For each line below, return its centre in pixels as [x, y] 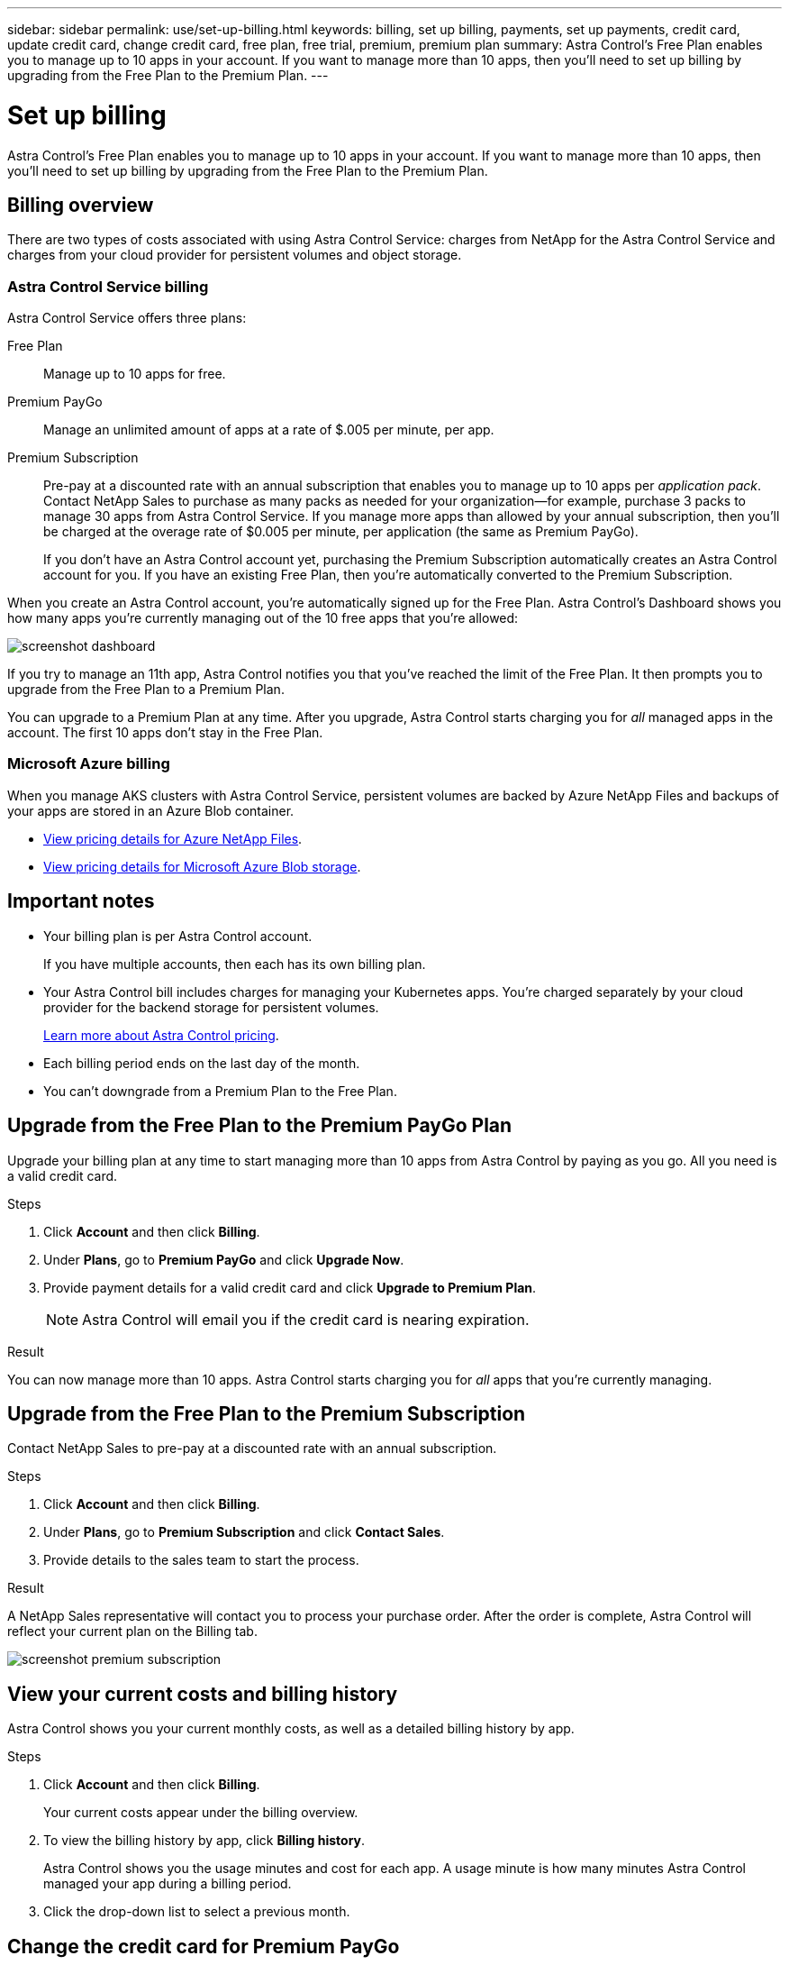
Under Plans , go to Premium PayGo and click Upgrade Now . [224, 1259]
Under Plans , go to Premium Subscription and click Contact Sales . [244, 1532]
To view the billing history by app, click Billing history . [204, 1841]
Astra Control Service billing [108, 286]
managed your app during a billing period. [168, 1884]
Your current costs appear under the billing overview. [201, 1813]
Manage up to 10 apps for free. [135, 374]
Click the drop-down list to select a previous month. [197, 1912]
